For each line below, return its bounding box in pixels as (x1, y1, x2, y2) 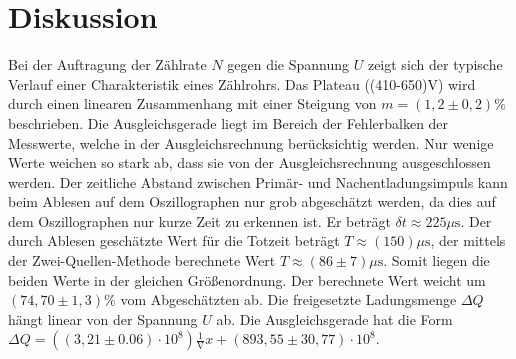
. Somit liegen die (383, 250, 490, 271)
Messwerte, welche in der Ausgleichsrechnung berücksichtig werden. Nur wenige (8, 132, 494, 153)
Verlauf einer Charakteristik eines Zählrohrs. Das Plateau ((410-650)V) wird (8, 73, 476, 94)
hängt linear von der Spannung (8, 308, 198, 329)
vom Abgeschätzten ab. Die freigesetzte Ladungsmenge (120, 289, 457, 310)
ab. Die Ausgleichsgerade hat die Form (216, 308, 453, 329)
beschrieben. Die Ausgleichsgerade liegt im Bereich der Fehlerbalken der (8, 112, 449, 133)
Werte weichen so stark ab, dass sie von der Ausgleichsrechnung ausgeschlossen (8, 152, 491, 173)
